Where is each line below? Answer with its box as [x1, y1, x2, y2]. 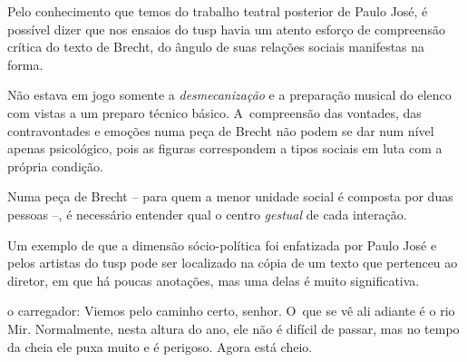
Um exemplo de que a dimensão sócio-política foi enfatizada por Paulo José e [7, 235, 437, 254]
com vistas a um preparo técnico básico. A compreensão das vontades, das [7, 103, 422, 122]
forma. [7, 54, 44, 73]
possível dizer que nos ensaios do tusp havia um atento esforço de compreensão [7, 19, 445, 38]
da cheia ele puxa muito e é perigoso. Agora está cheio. [7, 337, 313, 356]
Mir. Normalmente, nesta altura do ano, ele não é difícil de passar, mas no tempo [7, 318, 460, 338]
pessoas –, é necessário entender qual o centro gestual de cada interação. [7, 204, 407, 223]
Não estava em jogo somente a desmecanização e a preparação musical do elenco [7, 85, 452, 104]
